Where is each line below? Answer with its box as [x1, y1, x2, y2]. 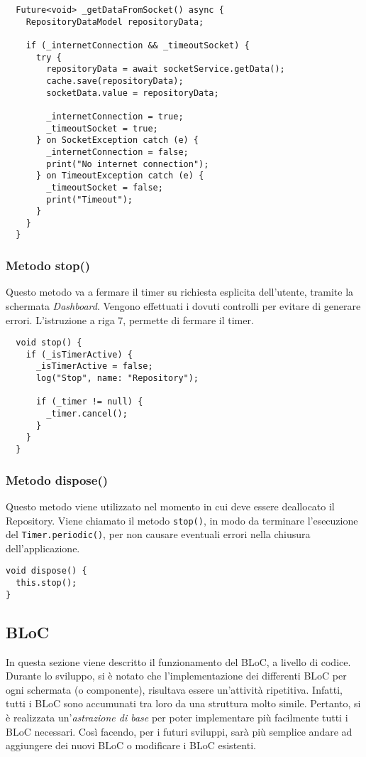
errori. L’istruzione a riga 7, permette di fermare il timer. [6, 312, 254, 327]
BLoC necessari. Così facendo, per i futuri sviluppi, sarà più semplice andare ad [6, 724, 353, 739]
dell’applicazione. [6, 540, 80, 555]
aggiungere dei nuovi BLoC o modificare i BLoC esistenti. [6, 738, 256, 753]
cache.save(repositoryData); [46, 75, 184, 86]
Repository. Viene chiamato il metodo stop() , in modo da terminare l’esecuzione [6, 512, 358, 527]
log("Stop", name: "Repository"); [35, 373, 199, 384]
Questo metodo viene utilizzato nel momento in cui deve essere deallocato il [6, 498, 335, 513]
